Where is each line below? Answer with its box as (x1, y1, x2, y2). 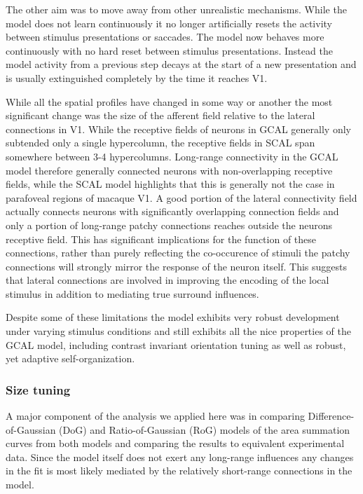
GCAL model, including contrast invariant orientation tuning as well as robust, (6, 337, 346, 352)
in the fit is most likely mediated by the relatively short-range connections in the (6, 463, 352, 478)
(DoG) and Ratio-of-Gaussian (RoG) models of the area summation (59, 422, 350, 437)
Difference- (308, 409, 355, 423)
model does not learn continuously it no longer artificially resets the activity (6, 15, 332, 30)
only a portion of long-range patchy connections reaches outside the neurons (6, 217, 332, 232)
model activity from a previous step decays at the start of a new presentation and (6, 57, 357, 71)
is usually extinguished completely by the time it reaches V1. (6, 70, 268, 85)
